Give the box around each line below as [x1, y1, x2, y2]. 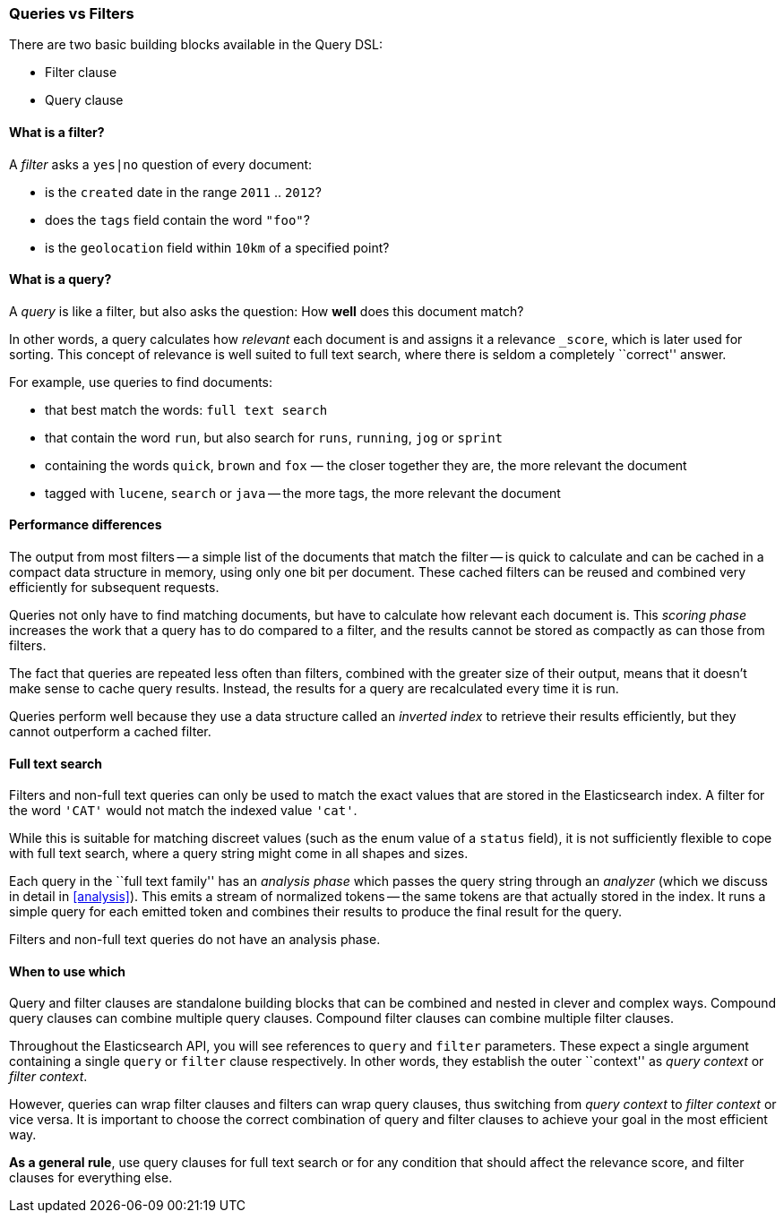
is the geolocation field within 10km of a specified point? [45, 239, 390, 255]
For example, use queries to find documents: [9, 374, 273, 390]
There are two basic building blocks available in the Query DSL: [9, 37, 383, 53]
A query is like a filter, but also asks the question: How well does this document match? [9, 303, 524, 319]
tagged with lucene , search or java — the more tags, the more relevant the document [45, 485, 561, 501]
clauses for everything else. [9, 1170, 173, 1186]
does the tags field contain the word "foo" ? [45, 211, 310, 228]
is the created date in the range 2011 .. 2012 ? [45, 184, 322, 200]
